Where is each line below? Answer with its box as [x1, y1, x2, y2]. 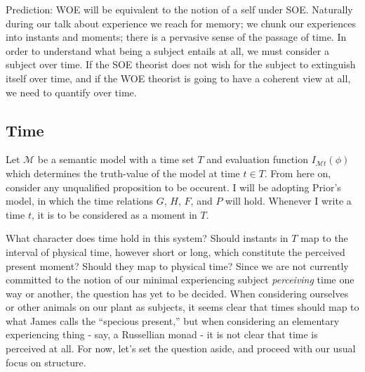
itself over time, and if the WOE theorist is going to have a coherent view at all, [6, 70, 351, 85]
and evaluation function [206, 152, 308, 167]
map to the [300, 231, 348, 245]
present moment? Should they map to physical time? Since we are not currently [6, 258, 349, 273]
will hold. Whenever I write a [225, 193, 352, 208]
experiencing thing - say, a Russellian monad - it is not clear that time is [6, 327, 318, 342]
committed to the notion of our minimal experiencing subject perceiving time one [6, 272, 354, 287]
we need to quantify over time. [6, 84, 137, 99]
